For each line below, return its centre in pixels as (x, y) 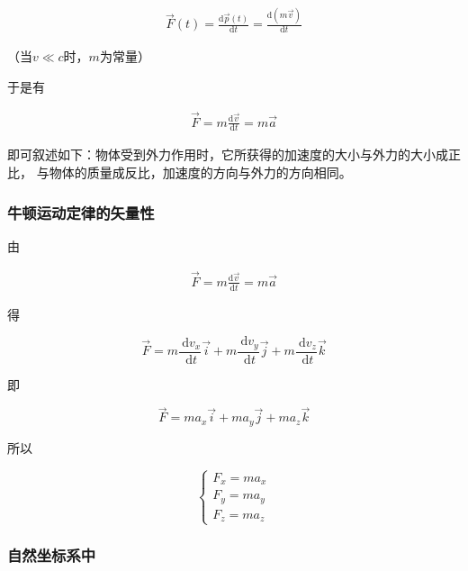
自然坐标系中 (52, 555)
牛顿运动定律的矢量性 (81, 212)
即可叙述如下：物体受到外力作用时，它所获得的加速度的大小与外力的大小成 (228, 154)
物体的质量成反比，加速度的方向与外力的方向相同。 (200, 172)
